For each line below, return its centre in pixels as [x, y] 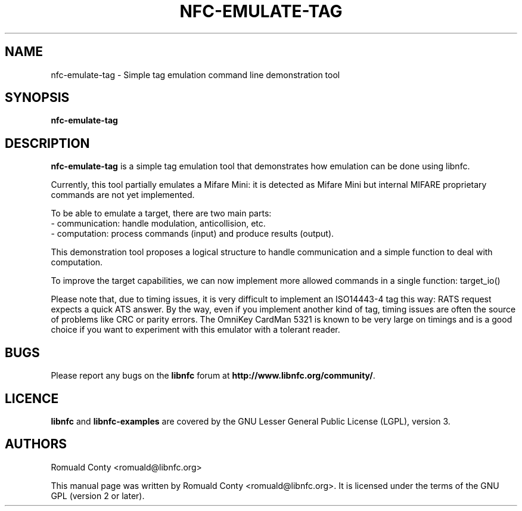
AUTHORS [36, 444]
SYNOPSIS [37, 98]
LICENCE [32, 398]
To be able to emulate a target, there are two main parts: [161, 213]
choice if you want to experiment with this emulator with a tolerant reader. [195, 330]
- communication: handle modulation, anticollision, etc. [158, 224]
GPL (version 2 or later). [98, 495]
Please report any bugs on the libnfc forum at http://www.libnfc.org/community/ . [213, 376]
